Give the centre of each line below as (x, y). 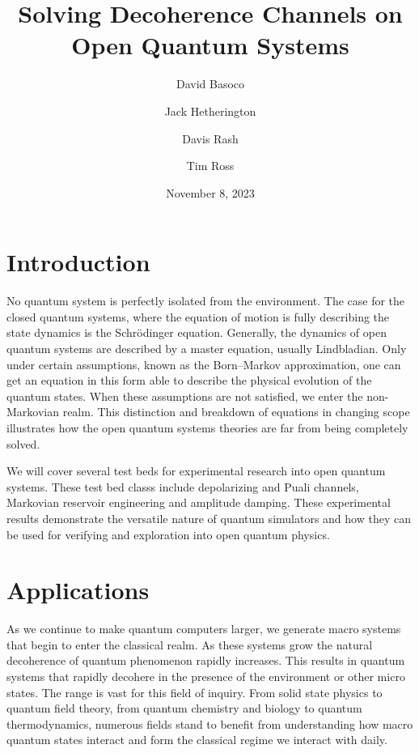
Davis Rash (210, 138)
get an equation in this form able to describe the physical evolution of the (189, 380)
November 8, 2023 (210, 192)
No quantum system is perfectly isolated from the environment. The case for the (206, 301)
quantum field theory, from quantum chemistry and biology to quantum (184, 708)
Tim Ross (210, 166)
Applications (78, 590)
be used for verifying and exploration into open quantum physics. (168, 534)
